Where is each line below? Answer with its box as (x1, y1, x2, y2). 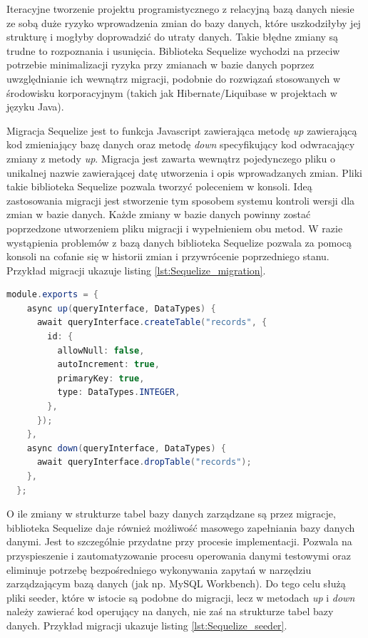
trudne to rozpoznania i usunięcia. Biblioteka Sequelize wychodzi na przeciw (6, 43, 340, 58)
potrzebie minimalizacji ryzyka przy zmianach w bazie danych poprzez (6, 57, 315, 72)
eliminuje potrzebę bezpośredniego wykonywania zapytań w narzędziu (6, 562, 312, 577)
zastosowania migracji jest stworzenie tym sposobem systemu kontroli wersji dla (6, 192, 355, 207)
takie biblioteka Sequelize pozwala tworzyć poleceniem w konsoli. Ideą (6, 179, 312, 194)
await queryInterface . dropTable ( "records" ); (36, 457, 252, 468)
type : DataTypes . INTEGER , (57, 387, 180, 398)
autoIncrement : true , (57, 359, 160, 370)
